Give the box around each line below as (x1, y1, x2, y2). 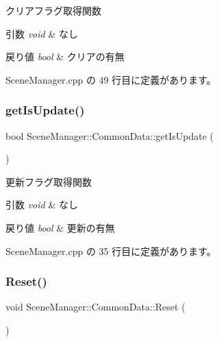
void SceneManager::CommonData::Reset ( (5, 300, 185, 314)
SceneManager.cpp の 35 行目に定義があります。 (5, 243, 216, 258)
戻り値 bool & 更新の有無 (5, 220, 115, 234)
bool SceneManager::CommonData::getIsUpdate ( (5, 128, 214, 143)
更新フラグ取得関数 (5, 174, 92, 188)
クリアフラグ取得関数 (5, 3, 101, 17)
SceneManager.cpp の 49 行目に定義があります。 (5, 72, 216, 86)
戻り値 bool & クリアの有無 (5, 49, 125, 64)
